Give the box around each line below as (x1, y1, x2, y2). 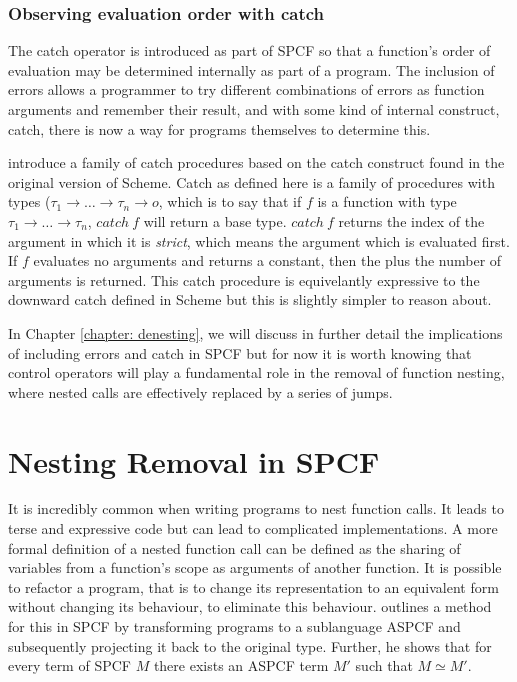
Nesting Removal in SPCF (8, 440, 380, 481)
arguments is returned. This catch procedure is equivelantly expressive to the (8, 269, 480, 290)
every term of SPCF (8, 655, 131, 676)
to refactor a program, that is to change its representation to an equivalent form (8, 576, 499, 597)
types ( (8, 191, 51, 212)
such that (355, 655, 413, 676)
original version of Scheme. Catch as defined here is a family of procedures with (8, 171, 495, 192)
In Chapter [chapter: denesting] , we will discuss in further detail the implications (8, 322, 503, 343)
